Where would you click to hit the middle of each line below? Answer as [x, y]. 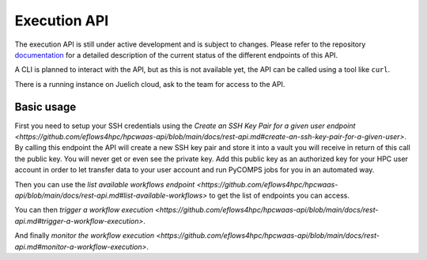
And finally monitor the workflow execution [85, 236]
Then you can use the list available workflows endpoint [105, 184]
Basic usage [45, 107]
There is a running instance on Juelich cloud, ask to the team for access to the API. [150, 84]
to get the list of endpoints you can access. [280, 195]
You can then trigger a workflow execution [84, 210]
